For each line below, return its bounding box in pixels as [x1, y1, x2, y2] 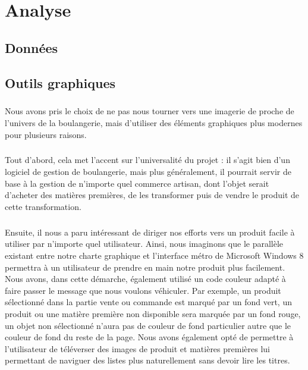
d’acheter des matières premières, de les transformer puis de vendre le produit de [5, 189, 300, 201]
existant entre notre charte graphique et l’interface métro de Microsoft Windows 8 [5, 249, 304, 261]
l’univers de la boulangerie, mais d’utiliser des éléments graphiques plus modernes [5, 116, 303, 128]
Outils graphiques [5, 73, 115, 92]
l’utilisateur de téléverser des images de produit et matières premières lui [5, 342, 270, 355]
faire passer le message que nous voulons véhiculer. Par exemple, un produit [5, 284, 281, 296]
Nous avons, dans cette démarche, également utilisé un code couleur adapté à [5, 272, 286, 285]
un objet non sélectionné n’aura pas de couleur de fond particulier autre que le [5, 319, 291, 331]
